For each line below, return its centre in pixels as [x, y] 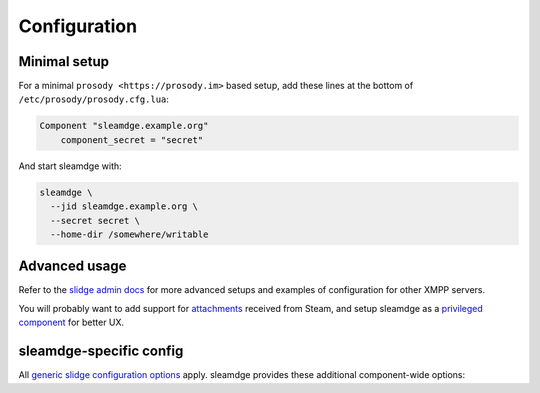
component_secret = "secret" [132, 139]
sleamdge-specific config [101, 351]
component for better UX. [71, 322]
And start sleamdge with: [70, 166]
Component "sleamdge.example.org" [124, 126]
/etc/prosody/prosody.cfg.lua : [94, 99]
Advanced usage [72, 266]
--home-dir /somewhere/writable [129, 234]
